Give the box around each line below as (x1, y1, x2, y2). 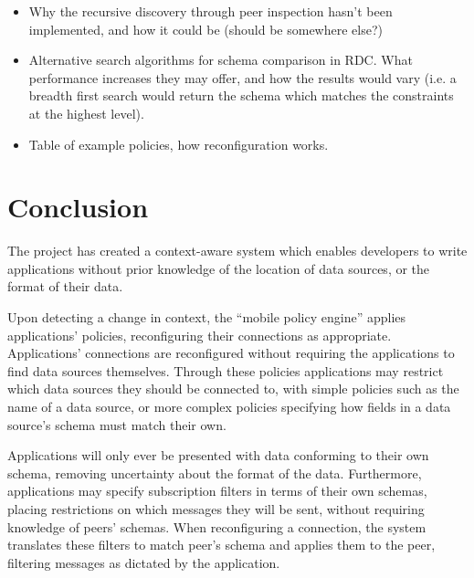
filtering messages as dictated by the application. (7, 552, 280, 572)
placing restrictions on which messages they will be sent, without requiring (7, 499, 425, 518)
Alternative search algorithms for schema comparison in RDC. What (28, 50, 413, 69)
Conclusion (7, 188, 149, 226)
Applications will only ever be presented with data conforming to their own (7, 446, 429, 465)
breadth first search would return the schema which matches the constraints (28, 86, 454, 105)
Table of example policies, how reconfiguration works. (28, 134, 329, 153)
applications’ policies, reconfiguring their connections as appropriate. (7, 325, 392, 344)
